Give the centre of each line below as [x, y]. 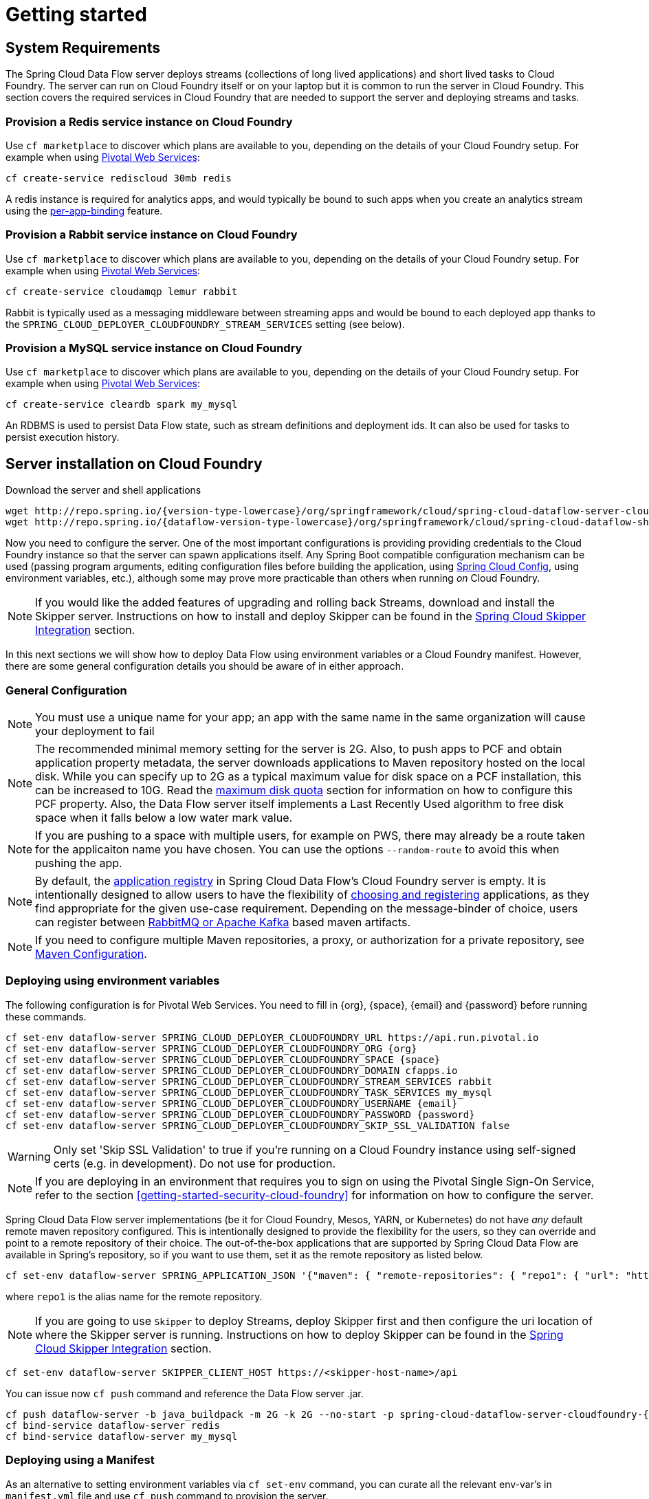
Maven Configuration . [91, 954]
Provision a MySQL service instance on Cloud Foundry [154, 348]
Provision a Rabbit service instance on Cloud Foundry [152, 235]
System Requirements [83, 47]
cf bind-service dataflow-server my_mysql [122, 1436]
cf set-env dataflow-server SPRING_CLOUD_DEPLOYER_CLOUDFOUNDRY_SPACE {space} [223, 1059]
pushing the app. [79, 863]
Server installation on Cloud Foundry [134, 463]
